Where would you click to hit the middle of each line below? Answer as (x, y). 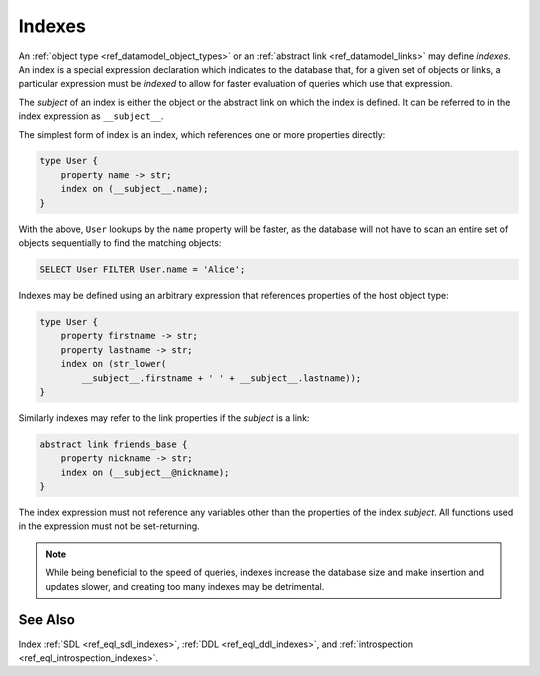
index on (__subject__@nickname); (145, 472)
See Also (46, 620)
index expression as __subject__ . (91, 116)
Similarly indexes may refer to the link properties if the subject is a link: (164, 417)
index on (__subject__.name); (134, 189)
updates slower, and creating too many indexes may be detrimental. (185, 586)
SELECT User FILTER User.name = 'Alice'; (142, 269)
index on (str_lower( (113, 364)
